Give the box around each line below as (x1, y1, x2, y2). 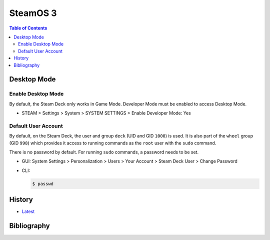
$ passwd (32, 180, 54, 186)
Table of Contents (9, 25, 47, 31)
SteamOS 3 (9, 7, 57, 18)
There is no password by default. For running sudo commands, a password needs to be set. (9, 149, 199, 155)
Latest (21, 208, 35, 214)
